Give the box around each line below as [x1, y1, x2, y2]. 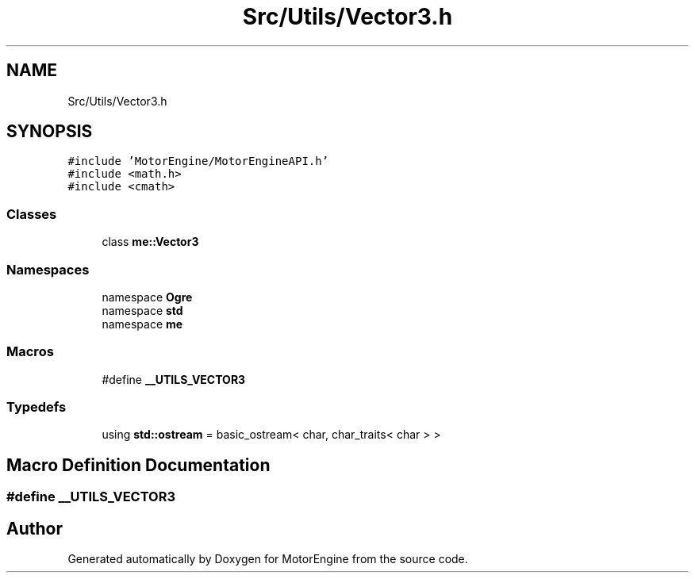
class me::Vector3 [102, 235, 199, 249]
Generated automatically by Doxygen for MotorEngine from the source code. [67, 552, 468, 566]
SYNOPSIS [6, 121, 93, 142]
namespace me [102, 316, 183, 331]
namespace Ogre [102, 289, 193, 304]
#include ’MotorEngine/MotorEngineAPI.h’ [67, 155, 329, 168]
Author [6, 518, 63, 539]
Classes [6, 205, 57, 222]
